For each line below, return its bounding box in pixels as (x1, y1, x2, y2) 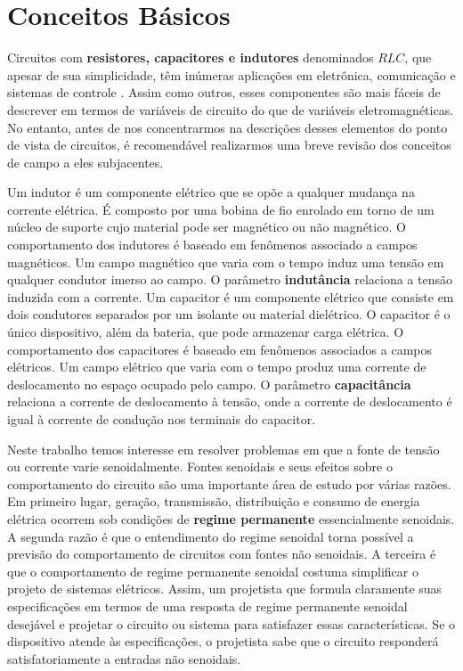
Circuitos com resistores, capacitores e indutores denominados (7, 48, 374, 67)
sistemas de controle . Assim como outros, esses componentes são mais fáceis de (7, 83, 441, 102)
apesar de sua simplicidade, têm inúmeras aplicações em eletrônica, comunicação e (7, 65, 456, 84)
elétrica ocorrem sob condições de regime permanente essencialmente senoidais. (7, 509, 455, 528)
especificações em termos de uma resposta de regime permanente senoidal (7, 596, 408, 615)
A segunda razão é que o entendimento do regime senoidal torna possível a (7, 527, 414, 545)
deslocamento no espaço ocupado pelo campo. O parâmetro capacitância (7, 374, 411, 393)
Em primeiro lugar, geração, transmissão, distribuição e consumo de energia (7, 492, 420, 511)
